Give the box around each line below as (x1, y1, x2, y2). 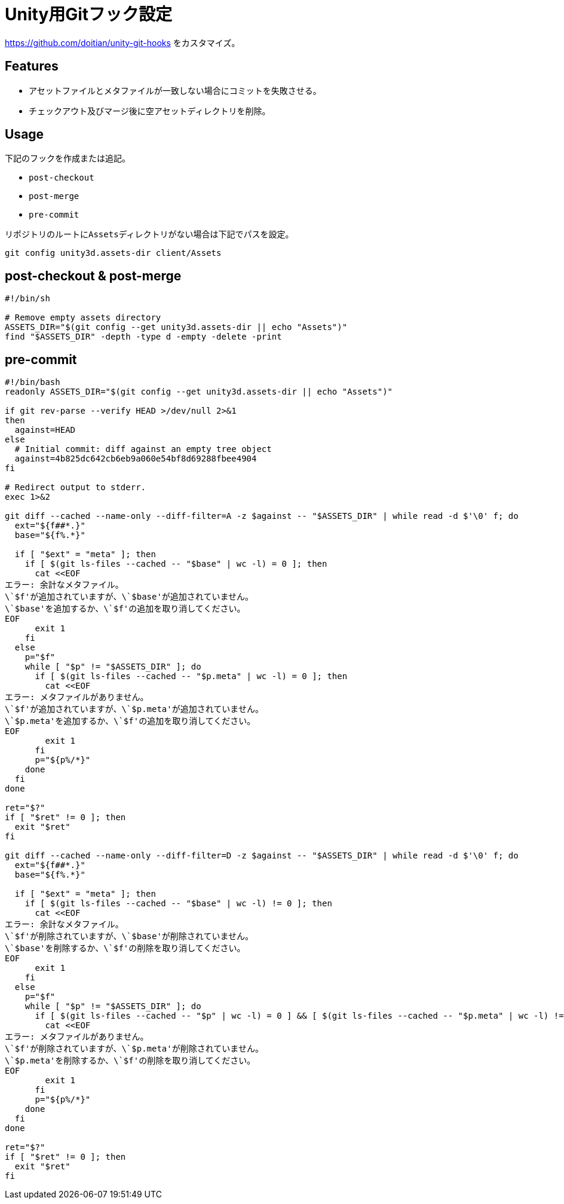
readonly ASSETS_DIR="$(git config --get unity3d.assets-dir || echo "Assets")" (5, 387, 393, 397)
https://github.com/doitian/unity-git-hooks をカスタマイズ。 (5, 37, 240, 48)
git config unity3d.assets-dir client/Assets (5, 248, 222, 258)
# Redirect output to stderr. (5, 482, 146, 493)
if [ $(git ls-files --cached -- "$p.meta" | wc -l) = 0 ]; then (35, 671, 348, 682)
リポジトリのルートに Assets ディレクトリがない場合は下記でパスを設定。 (5, 229, 294, 240)
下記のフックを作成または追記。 (5, 153, 130, 164)
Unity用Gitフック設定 (5, 4, 173, 25)
